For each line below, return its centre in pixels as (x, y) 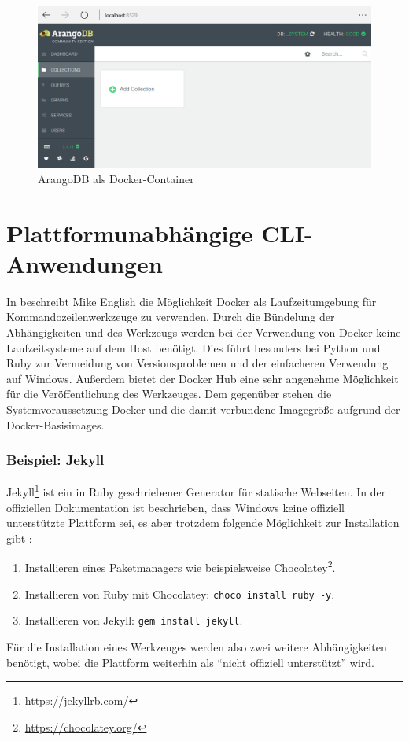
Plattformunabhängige (130, 232)
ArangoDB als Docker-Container (116, 178)
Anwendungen (85, 263)
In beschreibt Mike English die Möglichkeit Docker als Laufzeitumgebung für (192, 301)
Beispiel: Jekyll (55, 460)
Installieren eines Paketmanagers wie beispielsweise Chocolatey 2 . (180, 566)
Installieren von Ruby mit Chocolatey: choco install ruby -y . (180, 594)
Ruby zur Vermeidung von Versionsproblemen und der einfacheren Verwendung (197, 363)
